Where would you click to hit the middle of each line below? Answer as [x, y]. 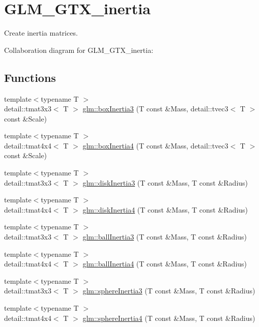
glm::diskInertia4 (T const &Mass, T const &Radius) [165, 209]
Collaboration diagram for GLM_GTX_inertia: [79, 50]
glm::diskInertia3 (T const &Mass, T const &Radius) [165, 182]
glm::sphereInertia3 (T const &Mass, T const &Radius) [169, 291]
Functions [30, 77]
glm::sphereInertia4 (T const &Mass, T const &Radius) [169, 318]
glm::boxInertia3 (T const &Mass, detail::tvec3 [155, 109]
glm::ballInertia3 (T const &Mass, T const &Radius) [165, 237]
